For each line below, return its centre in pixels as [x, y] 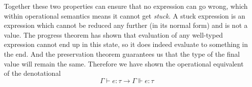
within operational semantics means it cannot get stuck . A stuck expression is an [125, 15]
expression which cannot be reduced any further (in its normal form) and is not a [126, 25]
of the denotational [32, 73]
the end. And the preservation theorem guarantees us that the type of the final [122, 54]
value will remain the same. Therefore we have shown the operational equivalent [124, 63]
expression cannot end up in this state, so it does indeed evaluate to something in [126, 44]
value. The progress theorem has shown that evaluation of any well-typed [114, 34]
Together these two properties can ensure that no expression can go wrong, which [126, 6]
